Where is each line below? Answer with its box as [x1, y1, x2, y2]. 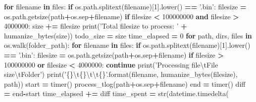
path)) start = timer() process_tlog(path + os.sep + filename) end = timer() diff [4, 78, 246, 89]
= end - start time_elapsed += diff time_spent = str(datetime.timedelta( [4, 88, 229, 99]
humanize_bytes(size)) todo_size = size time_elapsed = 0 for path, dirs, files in [4, 30, 252, 40]
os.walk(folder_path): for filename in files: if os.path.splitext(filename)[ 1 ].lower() [4, 40, 251, 50]
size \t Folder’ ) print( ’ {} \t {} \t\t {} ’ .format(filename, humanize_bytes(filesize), [4, 69, 238, 79]
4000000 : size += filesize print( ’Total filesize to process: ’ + [4, 21, 187, 31]
